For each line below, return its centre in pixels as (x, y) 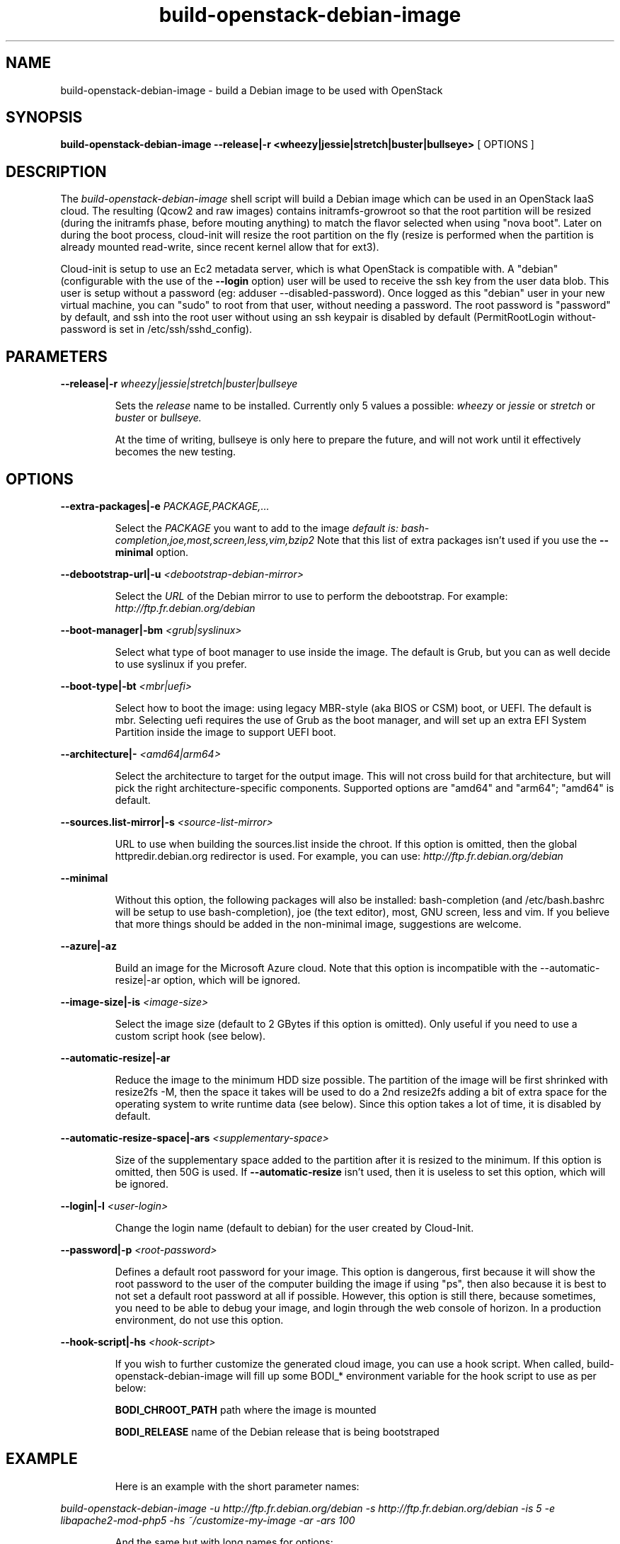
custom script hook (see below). (190, 1035)
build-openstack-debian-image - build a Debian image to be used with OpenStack (252, 90)
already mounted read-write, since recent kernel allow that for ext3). (220, 247)
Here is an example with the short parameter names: (237, 1486)
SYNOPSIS (44, 118)
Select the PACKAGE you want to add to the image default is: (257, 528)
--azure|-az (88, 946)
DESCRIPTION (56, 171)
